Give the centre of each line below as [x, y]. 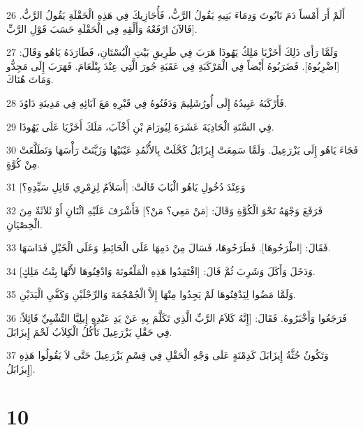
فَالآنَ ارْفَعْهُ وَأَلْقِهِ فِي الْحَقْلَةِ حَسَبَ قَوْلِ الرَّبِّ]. [102, 28]
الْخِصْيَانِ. [25, 224]
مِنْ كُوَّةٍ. [23, 163]
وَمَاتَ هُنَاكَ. [30, 79]
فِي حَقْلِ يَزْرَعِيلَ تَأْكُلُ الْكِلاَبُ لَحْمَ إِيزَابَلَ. [89, 331]
